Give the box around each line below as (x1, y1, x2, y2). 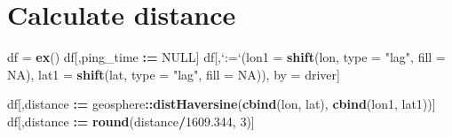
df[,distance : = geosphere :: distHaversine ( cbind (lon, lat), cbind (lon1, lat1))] (7, 95, 436, 113)
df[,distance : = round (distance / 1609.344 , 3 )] (7, 111, 255, 130)
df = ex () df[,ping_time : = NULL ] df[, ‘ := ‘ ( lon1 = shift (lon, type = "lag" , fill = (7, 48, 446, 66)
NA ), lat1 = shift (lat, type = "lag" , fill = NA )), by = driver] (7, 65, 340, 83)
